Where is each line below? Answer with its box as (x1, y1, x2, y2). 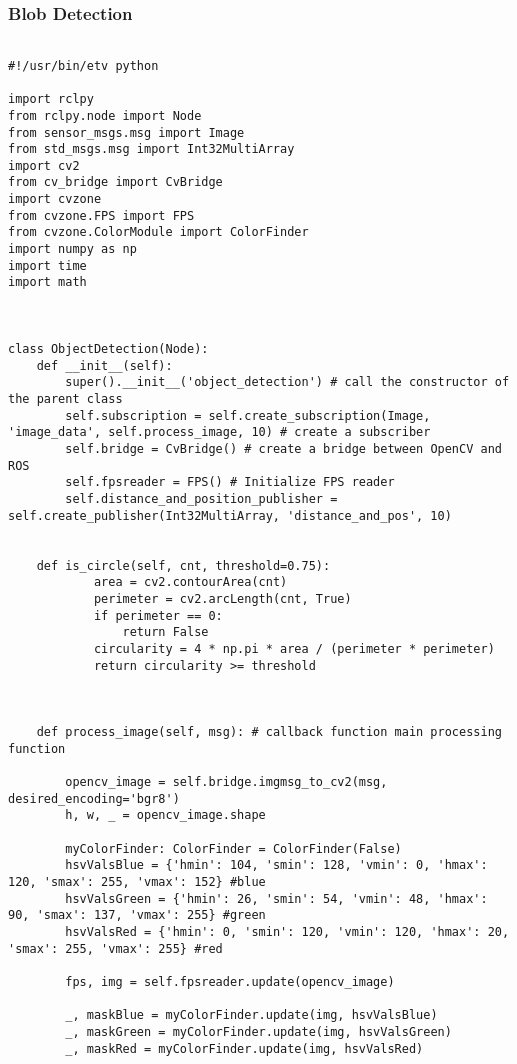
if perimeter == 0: (93, 608, 223, 623)
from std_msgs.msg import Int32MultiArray (8, 142, 295, 157)
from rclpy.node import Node (8, 108, 202, 123)
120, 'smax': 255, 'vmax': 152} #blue (8, 875, 266, 890)
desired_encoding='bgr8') (8, 791, 180, 806)
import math (8, 275, 87, 290)
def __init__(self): (36, 358, 173, 373)
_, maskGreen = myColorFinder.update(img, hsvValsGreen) (65, 1024, 452, 1039)
